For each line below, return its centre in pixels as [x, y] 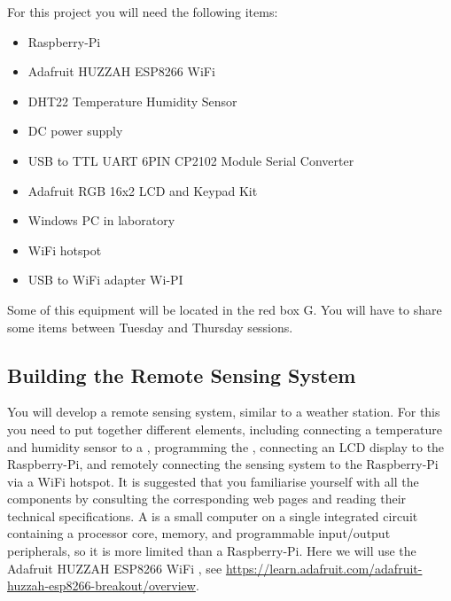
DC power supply [75, 131]
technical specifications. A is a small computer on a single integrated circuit [213, 515]
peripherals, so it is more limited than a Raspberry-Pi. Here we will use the [212, 551]
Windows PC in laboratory [101, 220]
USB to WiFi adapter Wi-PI [105, 280]
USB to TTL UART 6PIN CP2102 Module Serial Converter [191, 160]
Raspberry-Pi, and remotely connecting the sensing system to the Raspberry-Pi [223, 464]
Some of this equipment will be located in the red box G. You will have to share [225, 309]
